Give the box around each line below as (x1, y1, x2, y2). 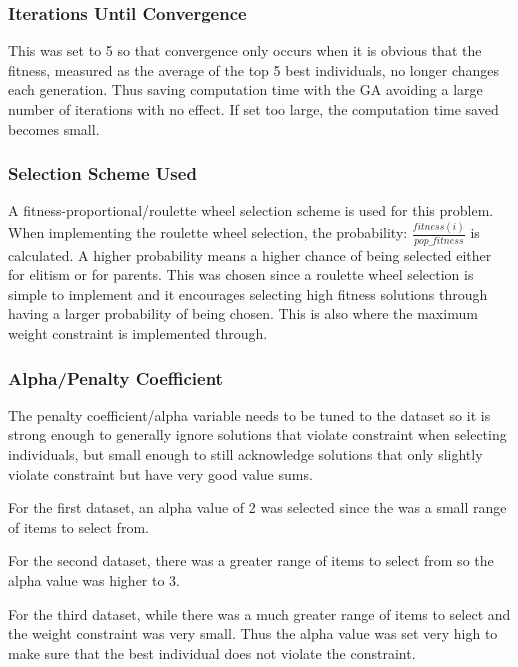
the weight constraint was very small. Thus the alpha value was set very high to (8, 623, 498, 644)
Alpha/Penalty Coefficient (8, 365, 223, 390)
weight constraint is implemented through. (8, 323, 268, 343)
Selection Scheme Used (8, 161, 197, 186)
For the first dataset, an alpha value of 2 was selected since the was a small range (8, 497, 507, 518)
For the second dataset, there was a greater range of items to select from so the (8, 550, 494, 571)
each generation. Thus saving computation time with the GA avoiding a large (8, 79, 483, 100)
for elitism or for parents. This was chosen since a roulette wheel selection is (8, 264, 474, 285)
